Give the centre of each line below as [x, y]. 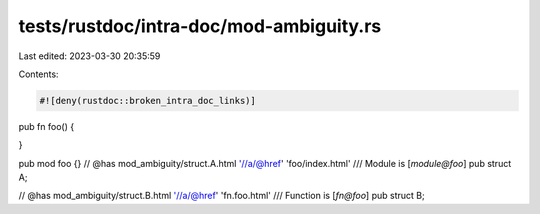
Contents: [38, 74]
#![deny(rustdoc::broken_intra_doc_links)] [148, 100]
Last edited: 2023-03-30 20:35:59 [89, 56]
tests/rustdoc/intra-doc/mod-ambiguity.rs [200, 26]
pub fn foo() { [46, 126]
